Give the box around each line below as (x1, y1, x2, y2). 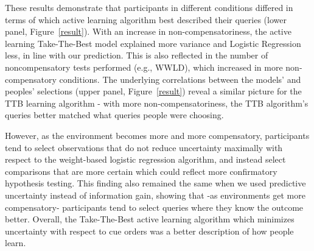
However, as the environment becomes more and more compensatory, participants (5, 129, 310, 141)
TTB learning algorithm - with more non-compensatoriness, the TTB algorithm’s (5, 96, 309, 109)
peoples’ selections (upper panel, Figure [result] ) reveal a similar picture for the (5, 85, 302, 97)
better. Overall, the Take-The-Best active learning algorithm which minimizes (5, 213, 295, 225)
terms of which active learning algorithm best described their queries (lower (5, 13, 287, 26)
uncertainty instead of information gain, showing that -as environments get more (5, 188, 305, 201)
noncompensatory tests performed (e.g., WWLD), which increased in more (5, 60, 283, 73)
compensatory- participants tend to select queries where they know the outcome (5, 200, 304, 213)
